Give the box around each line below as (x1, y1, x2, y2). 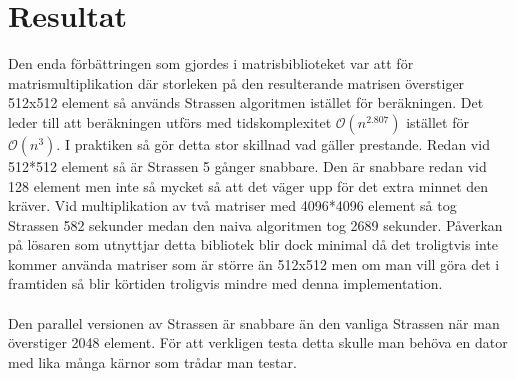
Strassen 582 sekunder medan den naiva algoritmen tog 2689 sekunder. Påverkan (8, 214, 503, 235)
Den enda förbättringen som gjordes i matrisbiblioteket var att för (8, 53, 414, 74)
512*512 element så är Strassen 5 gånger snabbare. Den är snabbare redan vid (8, 155, 487, 176)
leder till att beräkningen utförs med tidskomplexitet (8, 111, 332, 132)
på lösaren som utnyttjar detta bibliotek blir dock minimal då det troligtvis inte (8, 234, 499, 255)
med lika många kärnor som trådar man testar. (8, 351, 297, 372)
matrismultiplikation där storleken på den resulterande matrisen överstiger (8, 72, 465, 93)
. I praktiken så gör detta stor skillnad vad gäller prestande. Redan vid (56, 133, 490, 154)
